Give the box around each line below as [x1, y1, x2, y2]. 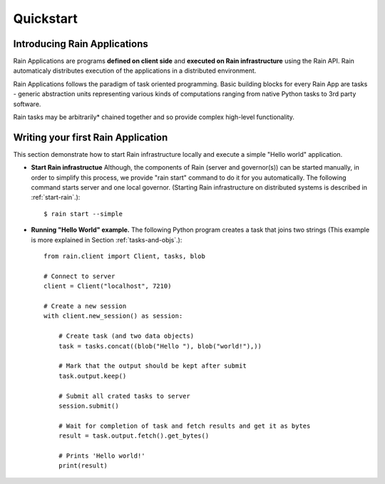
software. [13, 100, 41, 108]
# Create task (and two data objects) [58, 332, 195, 340]
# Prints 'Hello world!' [58, 451, 145, 460]
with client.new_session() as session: [43, 312, 183, 320]
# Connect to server [43, 272, 115, 280]
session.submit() [58, 401, 119, 410]
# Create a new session [43, 302, 127, 310]
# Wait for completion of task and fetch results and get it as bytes [58, 421, 311, 430]
